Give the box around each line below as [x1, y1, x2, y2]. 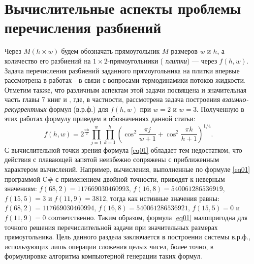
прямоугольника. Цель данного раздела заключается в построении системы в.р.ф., [4, 231, 251, 242]
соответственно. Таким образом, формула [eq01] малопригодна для [48, 212, 248, 223]
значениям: [4, 183, 37, 194]
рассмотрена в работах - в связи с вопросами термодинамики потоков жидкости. [4, 75, 246, 85]
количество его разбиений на [4, 55, 91, 66]
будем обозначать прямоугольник [61, 46, 160, 56]
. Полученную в [196, 103, 244, 114]
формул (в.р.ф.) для [49, 103, 108, 114]
